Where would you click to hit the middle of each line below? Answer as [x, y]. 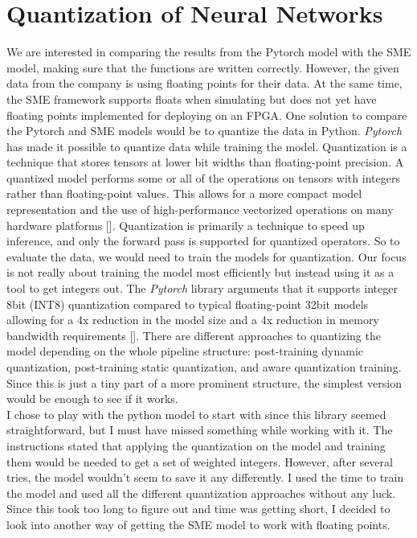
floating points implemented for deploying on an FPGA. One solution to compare [207, 115]
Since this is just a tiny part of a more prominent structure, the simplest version [204, 382]
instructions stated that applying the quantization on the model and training [196, 445]
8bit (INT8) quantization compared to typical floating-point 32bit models [188, 304]
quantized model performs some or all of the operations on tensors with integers [203, 177]
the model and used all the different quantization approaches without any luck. [201, 493]
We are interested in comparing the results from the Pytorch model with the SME [209, 52]
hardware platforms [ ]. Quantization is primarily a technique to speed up [186, 225]
